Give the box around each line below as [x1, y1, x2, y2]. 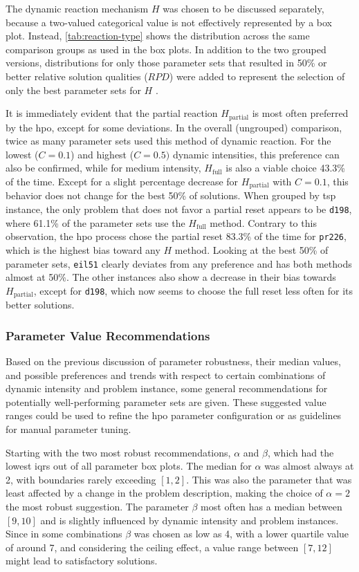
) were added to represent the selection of [169, 68, 345, 83]
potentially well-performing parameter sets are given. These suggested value [6, 394, 326, 409]
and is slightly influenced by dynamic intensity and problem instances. [40, 513, 339, 527]
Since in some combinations [6, 526, 122, 541]
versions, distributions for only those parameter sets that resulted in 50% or [6, 55, 327, 70]
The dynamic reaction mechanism [6, 1, 149, 15]
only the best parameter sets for [6, 82, 141, 97]
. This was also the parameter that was [186, 472, 352, 486]
